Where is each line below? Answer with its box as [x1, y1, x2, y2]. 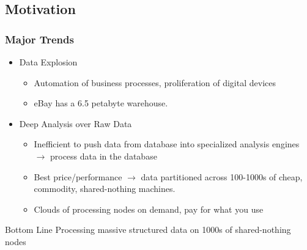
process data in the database [50, 149, 157, 162]
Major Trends [5, 31, 74, 46]
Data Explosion [19, 56, 78, 68]
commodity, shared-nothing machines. [34, 182, 176, 195]
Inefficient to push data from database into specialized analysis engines [34, 138, 300, 150]
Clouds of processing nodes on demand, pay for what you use [34, 202, 264, 215]
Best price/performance [34, 170, 122, 183]
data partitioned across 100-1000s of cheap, [141, 170, 303, 183]
